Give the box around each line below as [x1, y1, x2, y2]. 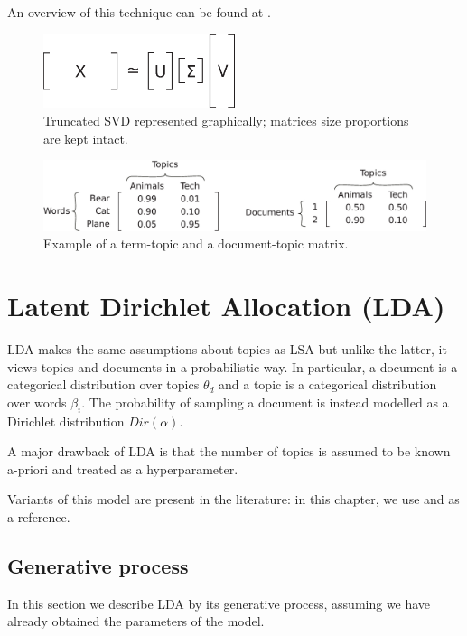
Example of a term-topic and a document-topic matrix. [43, 234, 349, 253]
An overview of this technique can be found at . [7, 3, 271, 21]
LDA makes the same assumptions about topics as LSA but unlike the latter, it [7, 340, 447, 359]
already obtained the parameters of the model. [7, 612, 265, 631]
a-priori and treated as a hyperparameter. [7, 459, 238, 478]
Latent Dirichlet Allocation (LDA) [7, 287, 445, 324]
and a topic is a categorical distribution [219, 375, 437, 394]
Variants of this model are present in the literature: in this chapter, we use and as [7, 490, 460, 509]
